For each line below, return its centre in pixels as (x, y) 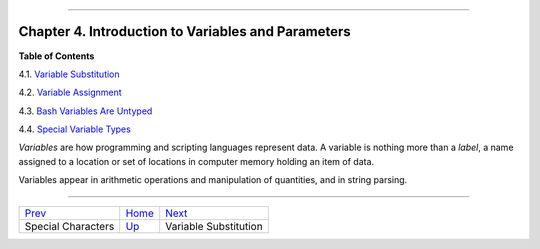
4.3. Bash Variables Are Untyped (85, 111)
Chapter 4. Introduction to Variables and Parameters (185, 31)
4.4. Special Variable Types (75, 129)
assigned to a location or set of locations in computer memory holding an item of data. (196, 161)
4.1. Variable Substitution (69, 74)
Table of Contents (56, 56)
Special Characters (69, 226)
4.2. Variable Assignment (70, 92)
